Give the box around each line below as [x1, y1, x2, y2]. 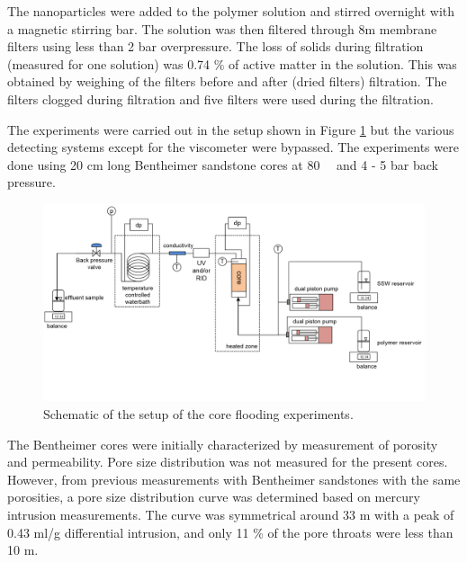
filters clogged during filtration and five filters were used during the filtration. [7, 89, 434, 108]
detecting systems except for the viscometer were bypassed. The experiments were [7, 138, 459, 156]
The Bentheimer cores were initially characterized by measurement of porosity [7, 434, 438, 453]
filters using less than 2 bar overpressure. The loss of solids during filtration [7, 37, 424, 56]
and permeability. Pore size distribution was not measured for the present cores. [7, 452, 448, 471]
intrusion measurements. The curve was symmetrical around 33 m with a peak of [7, 504, 454, 523]
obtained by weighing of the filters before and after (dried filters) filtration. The [7, 72, 447, 91]
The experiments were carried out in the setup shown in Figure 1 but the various [7, 120, 454, 138]
